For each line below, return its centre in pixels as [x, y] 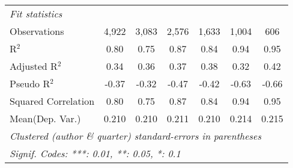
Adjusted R [34, 66]
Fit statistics [36, 14]
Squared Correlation [52, 101]
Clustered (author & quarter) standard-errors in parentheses [135, 136]
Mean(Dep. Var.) [45, 118]
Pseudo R [30, 83]
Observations [37, 31]
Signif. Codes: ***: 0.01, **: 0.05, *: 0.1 [95, 153]
